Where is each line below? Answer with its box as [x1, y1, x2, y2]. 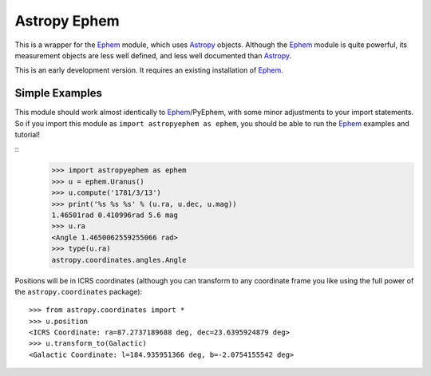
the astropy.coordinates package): [14, 287, 143, 296]
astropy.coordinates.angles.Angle [51, 255, 187, 264]
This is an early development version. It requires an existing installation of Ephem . [14, 65, 283, 75]
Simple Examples [14, 86, 103, 100]
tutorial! [14, 130, 40, 140]
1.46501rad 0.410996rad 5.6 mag [51, 210, 179, 220]
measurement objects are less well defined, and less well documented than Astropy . [14, 50, 292, 60]
